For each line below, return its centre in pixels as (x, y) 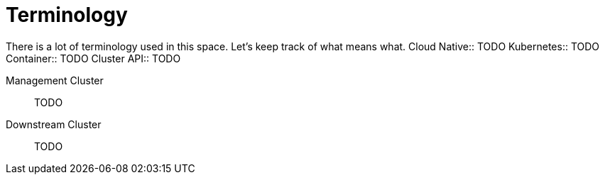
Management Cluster (55, 80)
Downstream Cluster (54, 124)
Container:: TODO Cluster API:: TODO (93, 58)
